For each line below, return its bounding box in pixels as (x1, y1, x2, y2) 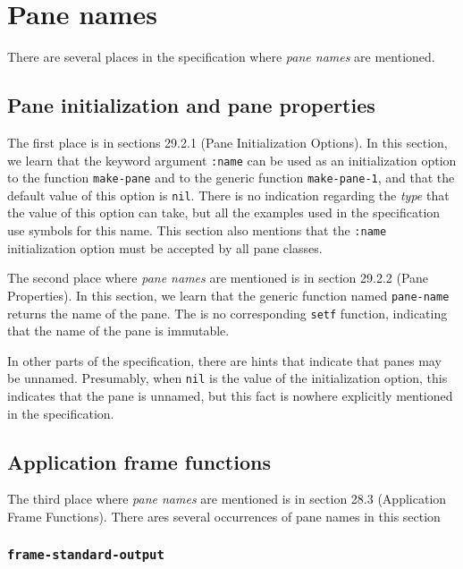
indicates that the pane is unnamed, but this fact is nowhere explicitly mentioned (7, 386, 453, 405)
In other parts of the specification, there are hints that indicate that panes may (7, 351, 442, 369)
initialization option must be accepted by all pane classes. (7, 238, 323, 257)
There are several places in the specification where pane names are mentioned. (7, 47, 435, 66)
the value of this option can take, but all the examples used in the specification (7, 203, 441, 222)
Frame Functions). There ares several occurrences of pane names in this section (7, 507, 441, 526)
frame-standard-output (7, 547, 164, 562)
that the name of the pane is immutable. (7, 321, 230, 340)
